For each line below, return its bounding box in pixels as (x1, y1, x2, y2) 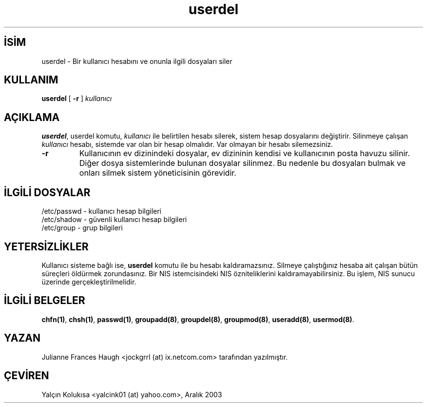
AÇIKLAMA (4, 111, 60, 123)
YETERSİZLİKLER (4, 240, 89, 253)
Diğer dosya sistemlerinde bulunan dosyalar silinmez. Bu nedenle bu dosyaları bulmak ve (79, 158, 406, 168)
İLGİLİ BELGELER (4, 294, 85, 307)
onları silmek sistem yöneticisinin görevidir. (79, 168, 236, 178)
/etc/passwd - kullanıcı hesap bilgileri (41, 207, 161, 216)
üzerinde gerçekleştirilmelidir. (41, 277, 136, 286)
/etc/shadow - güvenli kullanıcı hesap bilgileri (41, 215, 187, 224)
